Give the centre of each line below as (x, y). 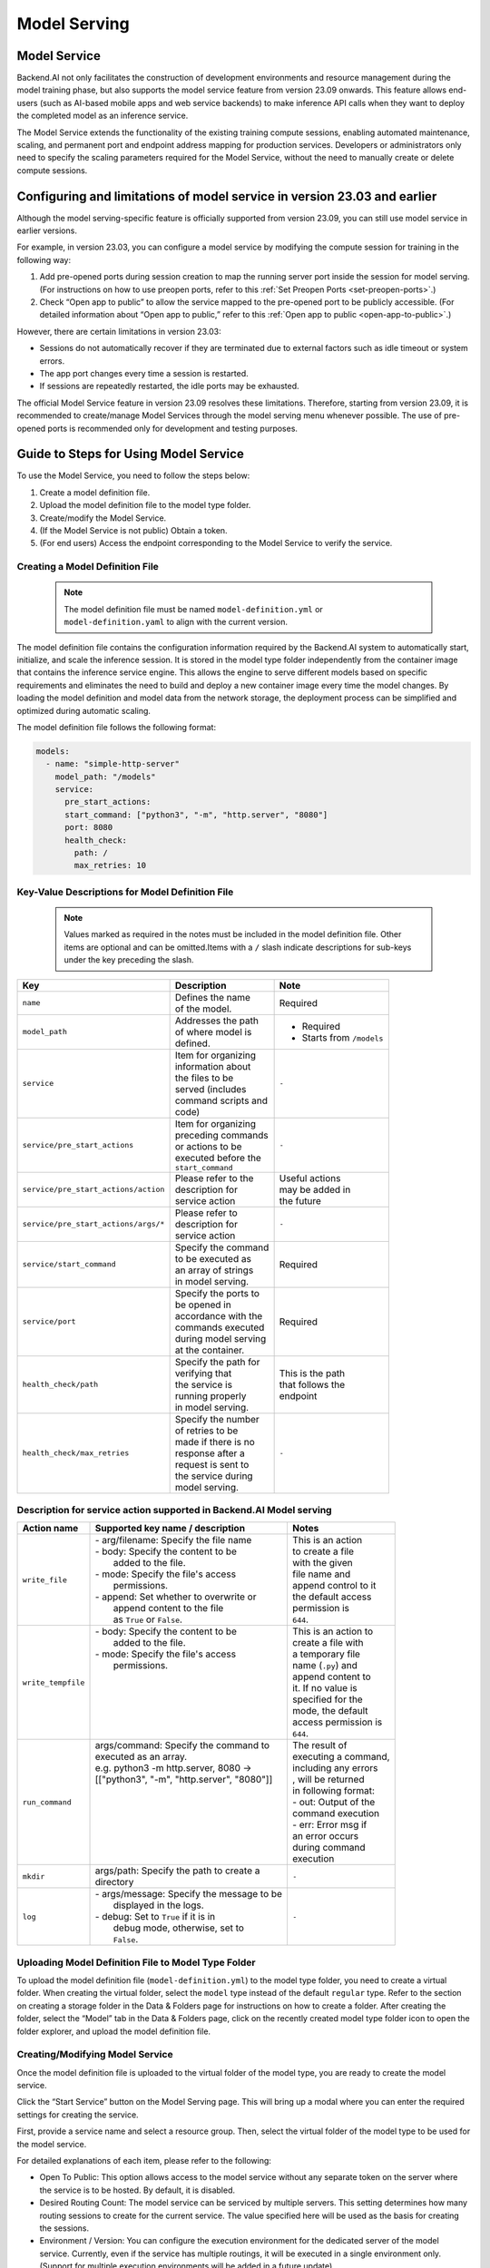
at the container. (210, 1350)
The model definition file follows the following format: (117, 727)
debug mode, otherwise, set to (179, 1928)
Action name (50, 1529)
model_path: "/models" (105, 777)
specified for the (327, 1699)
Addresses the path (216, 1021)
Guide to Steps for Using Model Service (130, 454)
